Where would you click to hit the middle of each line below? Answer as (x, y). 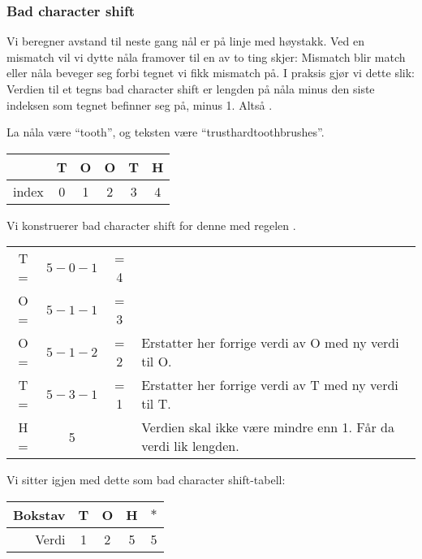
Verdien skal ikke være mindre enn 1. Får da (268, 427)
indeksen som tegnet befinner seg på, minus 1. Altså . (140, 104)
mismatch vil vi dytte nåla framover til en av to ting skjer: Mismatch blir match (206, 56)
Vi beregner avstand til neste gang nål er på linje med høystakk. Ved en (185, 41)
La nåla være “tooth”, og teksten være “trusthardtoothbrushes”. (166, 132)
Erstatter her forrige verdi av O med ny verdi (270, 343)
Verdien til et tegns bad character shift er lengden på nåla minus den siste (191, 89)
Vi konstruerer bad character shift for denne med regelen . (151, 225)
